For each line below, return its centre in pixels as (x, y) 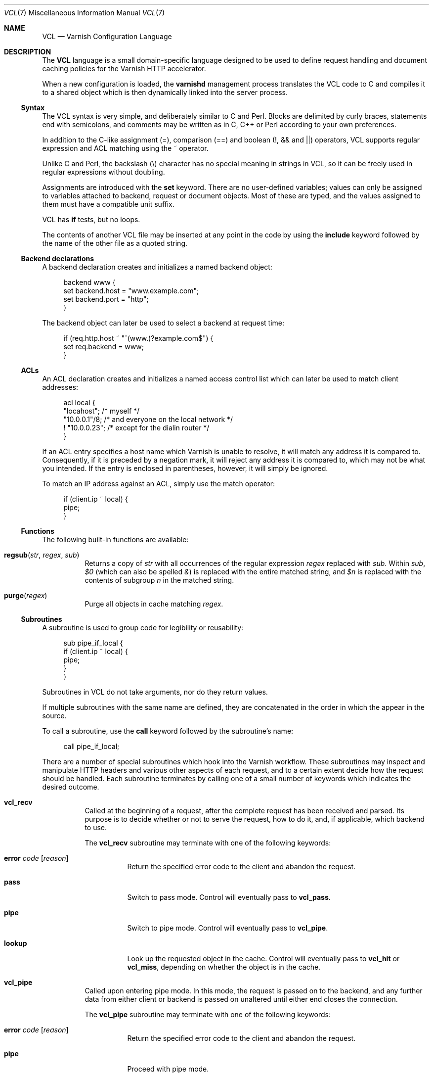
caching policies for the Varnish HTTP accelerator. (124, 69)
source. (54, 716)
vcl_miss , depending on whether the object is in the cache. (224, 967)
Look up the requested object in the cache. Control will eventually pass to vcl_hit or (263, 959)
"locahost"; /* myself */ (102, 411)
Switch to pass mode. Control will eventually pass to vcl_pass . (229, 897)
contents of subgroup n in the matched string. (159, 580)
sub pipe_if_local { (93, 643)
